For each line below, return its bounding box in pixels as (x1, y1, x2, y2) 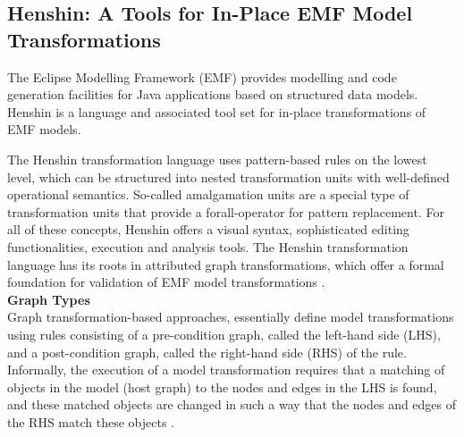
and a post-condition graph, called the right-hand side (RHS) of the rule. (7, 342, 407, 361)
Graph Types (7, 290, 90, 308)
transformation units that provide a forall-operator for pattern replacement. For (7, 202, 444, 221)
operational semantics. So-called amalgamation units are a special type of (7, 185, 409, 204)
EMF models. (7, 120, 81, 139)
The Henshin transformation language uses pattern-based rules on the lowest (7, 149, 427, 168)
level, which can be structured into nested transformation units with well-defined (7, 167, 450, 186)
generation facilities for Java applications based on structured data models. (7, 85, 418, 104)
